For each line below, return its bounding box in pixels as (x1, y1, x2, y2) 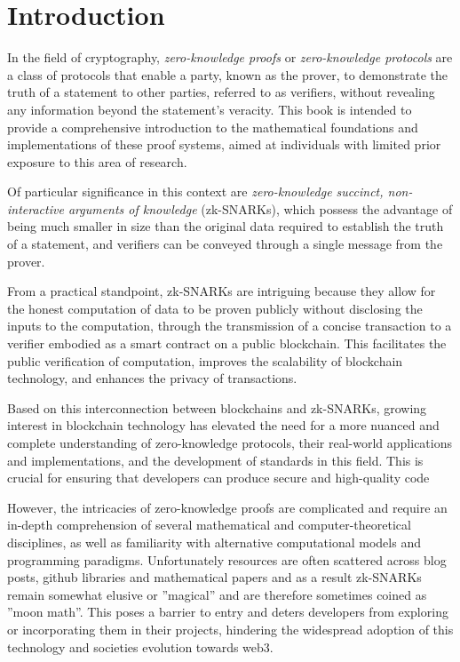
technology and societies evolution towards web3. (7, 637, 274, 656)
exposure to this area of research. (7, 152, 187, 171)
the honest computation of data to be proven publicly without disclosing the (7, 299, 423, 317)
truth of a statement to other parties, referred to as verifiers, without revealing (7, 83, 435, 101)
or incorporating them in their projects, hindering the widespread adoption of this (7, 619, 454, 638)
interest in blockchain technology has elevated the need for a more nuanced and (7, 416, 440, 435)
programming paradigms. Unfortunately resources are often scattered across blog (7, 550, 447, 569)
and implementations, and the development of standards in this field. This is (7, 451, 424, 469)
